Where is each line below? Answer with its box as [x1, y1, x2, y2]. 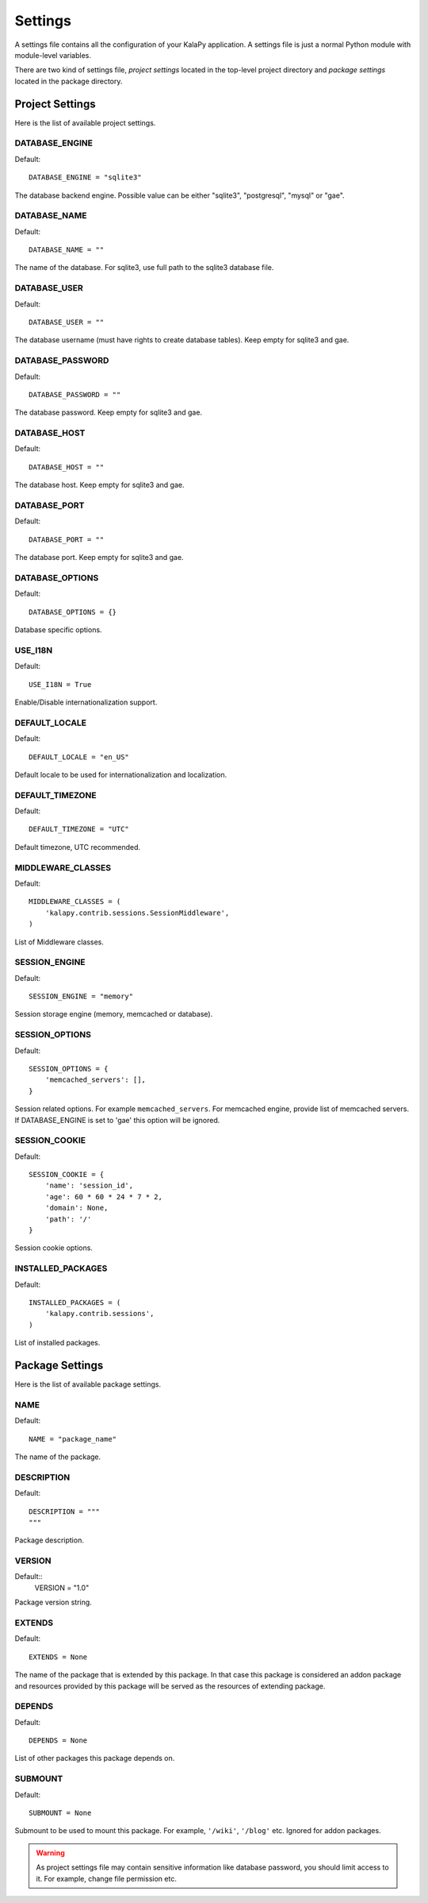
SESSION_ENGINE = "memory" [29, 992, 134, 1001]
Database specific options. [14, 625, 102, 635]
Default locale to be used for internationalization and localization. [14, 770, 227, 779]
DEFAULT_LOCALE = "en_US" [29, 752, 130, 762]
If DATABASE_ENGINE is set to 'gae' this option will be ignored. [14, 1115, 220, 1125]
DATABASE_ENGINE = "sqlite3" [29, 173, 142, 182]
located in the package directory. [14, 76, 123, 86]
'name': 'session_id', [44, 1181, 134, 1191]
